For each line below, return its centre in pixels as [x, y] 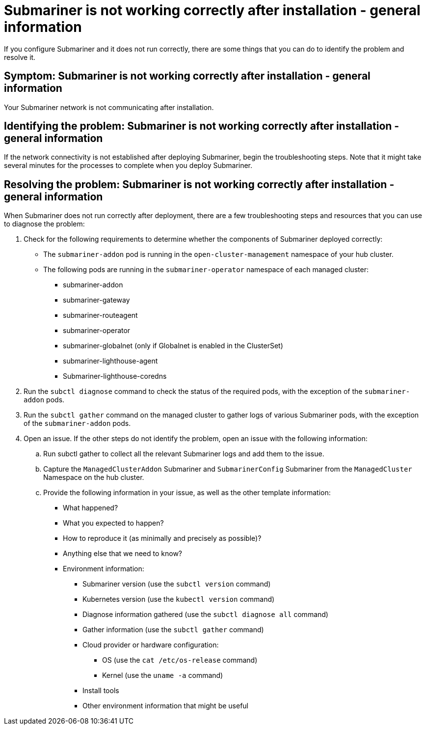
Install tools [101, 691]
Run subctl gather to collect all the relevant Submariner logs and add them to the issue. [184, 454]
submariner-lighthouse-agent [110, 361]
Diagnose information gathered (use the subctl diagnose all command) [205, 615]
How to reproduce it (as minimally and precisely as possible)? [162, 538]
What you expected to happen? [113, 523]
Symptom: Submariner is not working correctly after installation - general [187, 76]
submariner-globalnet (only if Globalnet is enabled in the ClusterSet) [173, 346]
